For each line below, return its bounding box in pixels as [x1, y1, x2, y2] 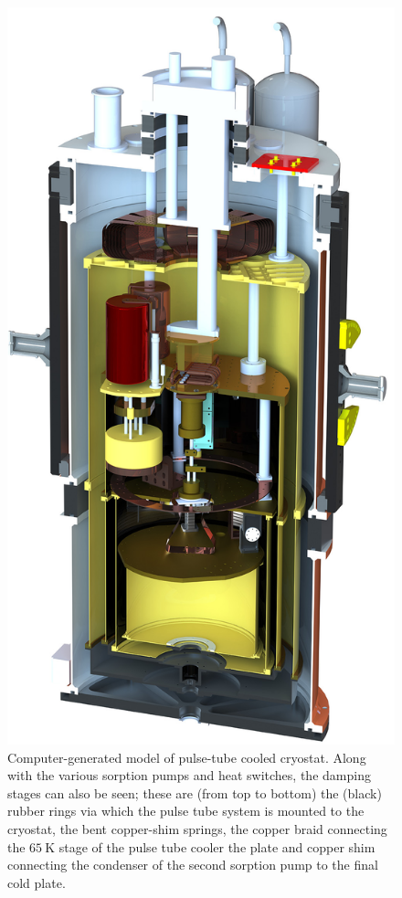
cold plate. [7, 872, 66, 892]
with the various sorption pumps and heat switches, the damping [7, 766, 371, 785]
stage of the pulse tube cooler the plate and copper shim [58, 837, 376, 856]
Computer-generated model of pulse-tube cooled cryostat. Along [7, 747, 366, 766]
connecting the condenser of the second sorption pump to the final [7, 855, 378, 874]
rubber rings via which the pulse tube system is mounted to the [7, 801, 365, 820]
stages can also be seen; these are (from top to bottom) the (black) [7, 783, 382, 802]
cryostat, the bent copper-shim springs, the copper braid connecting [7, 819, 387, 838]
